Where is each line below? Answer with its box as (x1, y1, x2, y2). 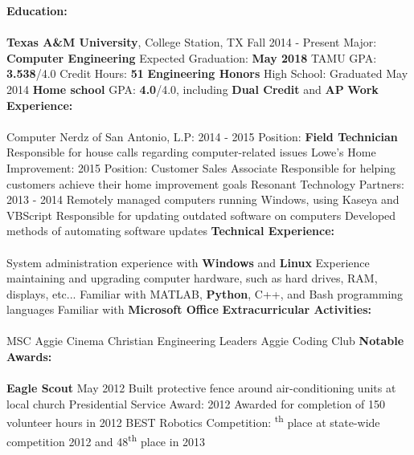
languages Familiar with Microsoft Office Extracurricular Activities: (6, 301, 371, 318)
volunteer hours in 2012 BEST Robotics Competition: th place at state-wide (6, 412, 380, 431)
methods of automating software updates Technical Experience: (6, 222, 334, 239)
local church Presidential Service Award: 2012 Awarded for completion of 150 (6, 395, 386, 412)
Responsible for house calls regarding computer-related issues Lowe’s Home (6, 144, 376, 160)
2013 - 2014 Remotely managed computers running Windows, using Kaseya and (6, 191, 400, 208)
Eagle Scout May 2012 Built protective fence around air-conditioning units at (6, 380, 396, 396)
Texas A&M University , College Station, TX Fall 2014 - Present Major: (6, 34, 377, 51)
